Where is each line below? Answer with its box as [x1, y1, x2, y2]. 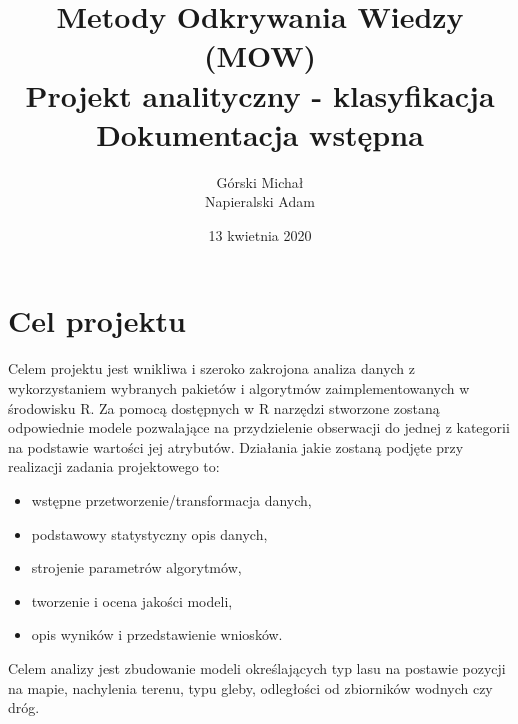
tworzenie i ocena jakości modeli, [31, 590, 233, 611]
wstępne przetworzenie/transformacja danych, [31, 489, 312, 510]
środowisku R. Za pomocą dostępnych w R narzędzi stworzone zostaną [8, 397, 440, 418]
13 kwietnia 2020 [208, 224, 312, 245]
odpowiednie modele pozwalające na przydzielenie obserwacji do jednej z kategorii [8, 417, 510, 438]
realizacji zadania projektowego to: [8, 456, 220, 477]
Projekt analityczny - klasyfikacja [25, 74, 495, 115]
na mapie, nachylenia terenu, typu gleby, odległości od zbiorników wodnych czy [8, 677, 493, 698]
